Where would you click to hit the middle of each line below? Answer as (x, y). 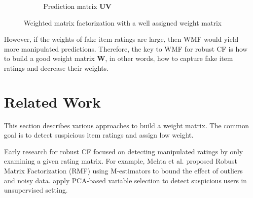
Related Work (53, 101)
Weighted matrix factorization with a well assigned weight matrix (123, 22)
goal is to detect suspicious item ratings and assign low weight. (99, 135)
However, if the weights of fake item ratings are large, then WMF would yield (121, 39)
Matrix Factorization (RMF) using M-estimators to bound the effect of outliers (124, 171)
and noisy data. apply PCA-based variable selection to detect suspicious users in (126, 180)
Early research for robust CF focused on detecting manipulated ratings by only (124, 151)
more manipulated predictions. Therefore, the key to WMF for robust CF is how (126, 48)
